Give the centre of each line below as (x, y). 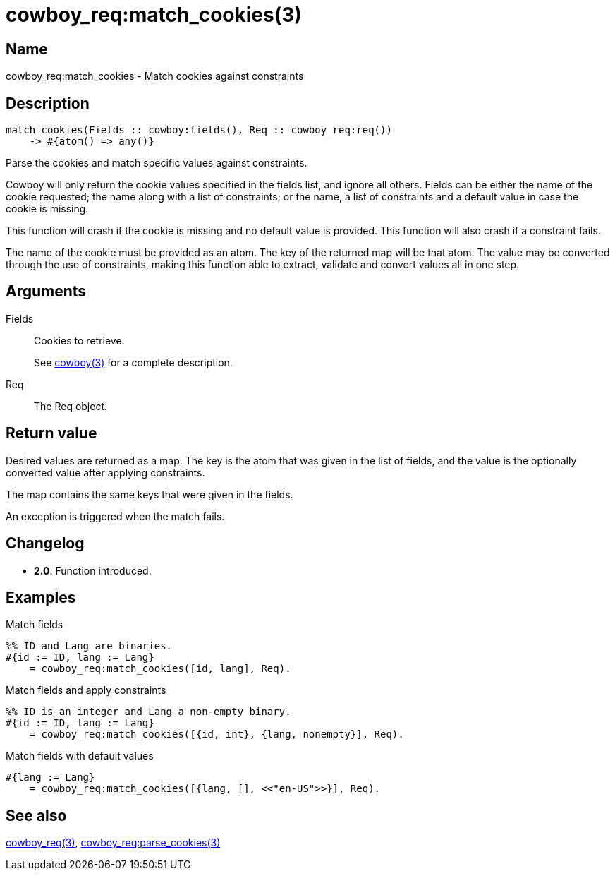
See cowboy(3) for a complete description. (133, 362)
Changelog (45, 544)
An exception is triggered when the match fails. (115, 516)
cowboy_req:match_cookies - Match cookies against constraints (155, 76)
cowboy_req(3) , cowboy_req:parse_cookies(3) (113, 843)
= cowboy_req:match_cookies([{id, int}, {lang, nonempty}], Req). (217, 734)
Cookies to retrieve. (79, 340)
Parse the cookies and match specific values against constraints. (157, 163)
